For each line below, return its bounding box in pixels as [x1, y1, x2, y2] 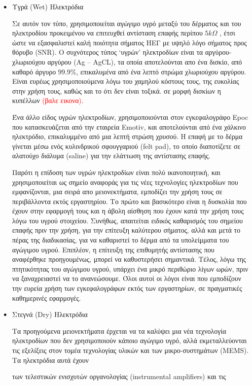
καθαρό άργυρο [12, 66, 56, 76]
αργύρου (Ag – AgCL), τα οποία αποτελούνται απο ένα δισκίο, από [47, 56, 242, 67]
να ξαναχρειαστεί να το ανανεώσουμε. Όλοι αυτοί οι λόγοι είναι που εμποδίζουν [12, 273, 241, 283]
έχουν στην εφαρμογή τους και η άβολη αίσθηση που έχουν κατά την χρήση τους [12, 206, 244, 216]
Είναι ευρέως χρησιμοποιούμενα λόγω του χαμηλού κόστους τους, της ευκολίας [12, 76, 239, 86]
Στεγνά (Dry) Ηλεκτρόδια [12, 309, 88, 319]
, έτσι [219, 28, 235, 38]
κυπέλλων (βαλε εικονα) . [12, 95, 84, 105]
